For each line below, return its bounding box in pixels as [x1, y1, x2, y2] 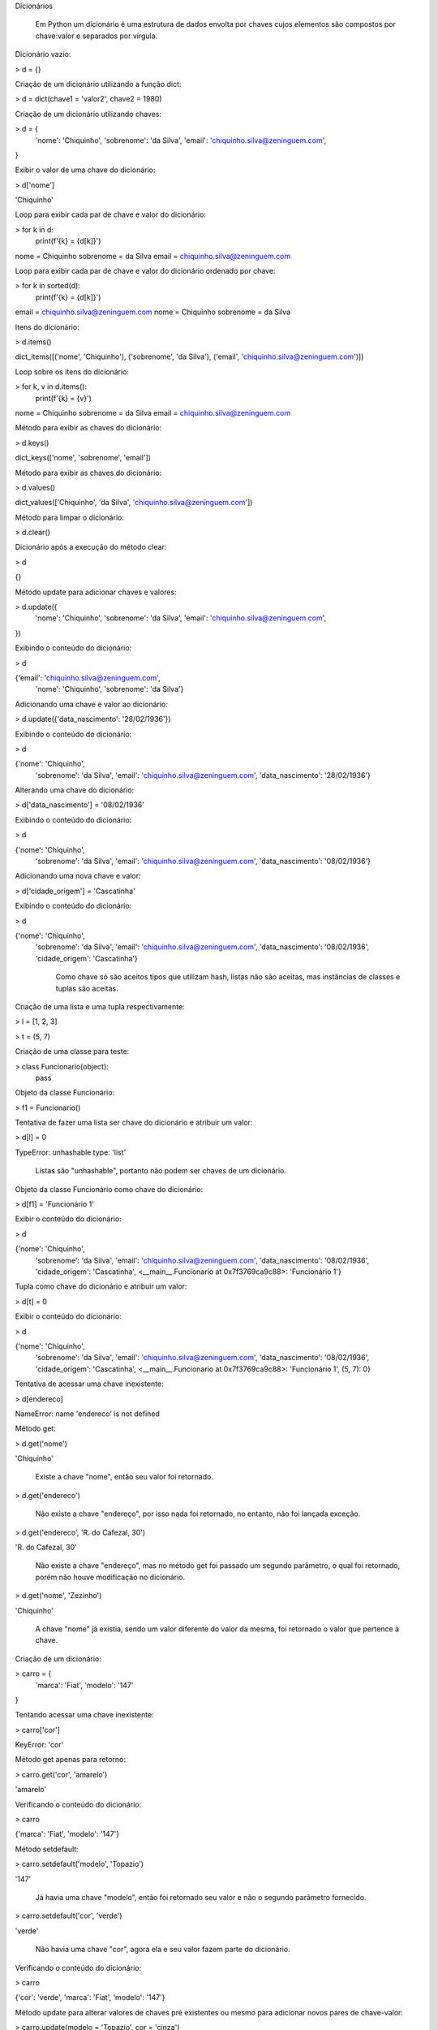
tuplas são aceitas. [55, 983, 118, 993]
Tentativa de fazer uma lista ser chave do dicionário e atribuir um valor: [15, 1117, 253, 1128]
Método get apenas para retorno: [15, 1755, 126, 1764]
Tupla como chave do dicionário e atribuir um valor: [15, 1281, 187, 1291]
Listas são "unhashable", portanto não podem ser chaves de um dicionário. [35, 1166, 287, 1176]
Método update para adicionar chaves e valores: [15, 587, 178, 597]
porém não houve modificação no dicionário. [35, 1572, 186, 1582]
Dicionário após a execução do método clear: [15, 542, 167, 552]
